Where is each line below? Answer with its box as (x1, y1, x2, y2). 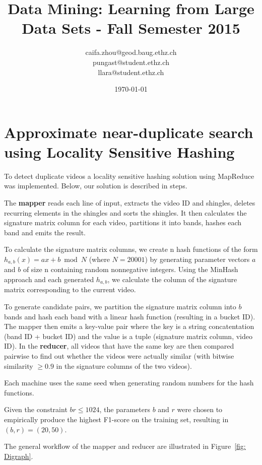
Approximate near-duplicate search (4, 121, 253, 142)
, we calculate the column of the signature (107, 274, 237, 285)
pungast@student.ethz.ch (93, 56, 169, 67)
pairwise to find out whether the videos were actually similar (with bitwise (4, 351, 234, 361)
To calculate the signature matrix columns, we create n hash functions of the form (4, 244, 258, 254)
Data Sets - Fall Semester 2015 (22, 18, 240, 38)
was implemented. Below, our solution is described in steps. (4, 180, 187, 191)
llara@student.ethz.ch (98, 67, 164, 77)
